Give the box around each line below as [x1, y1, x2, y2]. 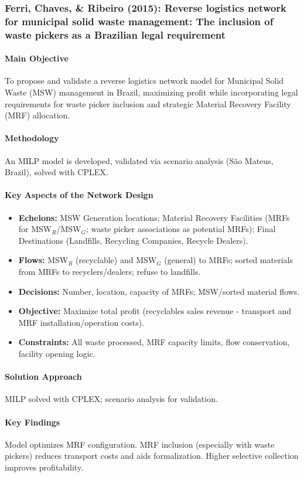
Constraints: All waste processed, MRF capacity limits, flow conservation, [18, 336, 290, 348]
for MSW [18, 223, 52, 235]
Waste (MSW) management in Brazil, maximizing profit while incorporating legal [5, 86, 298, 98]
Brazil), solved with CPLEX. [5, 166, 108, 178]
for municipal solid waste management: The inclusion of [5, 13, 274, 28]
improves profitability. [5, 461, 83, 473]
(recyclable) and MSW [76, 254, 157, 266]
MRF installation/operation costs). [18, 316, 144, 328]
